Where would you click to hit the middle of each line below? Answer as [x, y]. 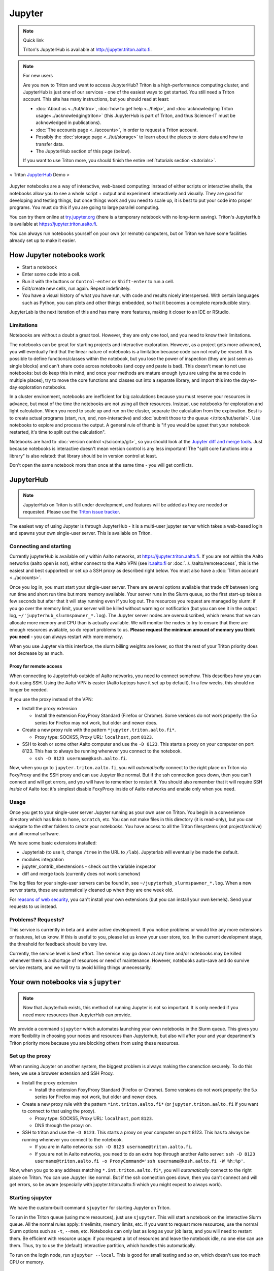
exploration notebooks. [43, 387]
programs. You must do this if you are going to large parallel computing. [84, 207]
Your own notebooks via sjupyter [65, 982]
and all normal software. [35, 833]
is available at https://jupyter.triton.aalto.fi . [54, 224]
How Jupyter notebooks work [57, 255]
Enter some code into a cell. [51, 274]
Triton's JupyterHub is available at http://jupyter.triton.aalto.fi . [88, 50]
